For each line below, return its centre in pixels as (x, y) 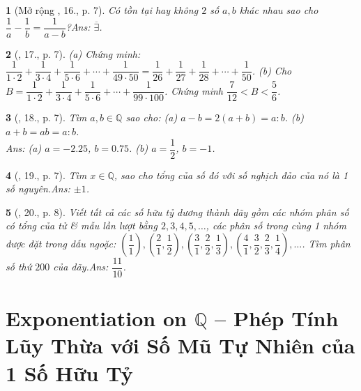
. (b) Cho (272, 70)
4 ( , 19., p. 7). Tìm (46, 175)
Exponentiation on (96, 318)
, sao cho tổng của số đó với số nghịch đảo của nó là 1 (231, 175)
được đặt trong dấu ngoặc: (61, 243)
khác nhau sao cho (279, 10)
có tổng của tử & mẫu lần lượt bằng (82, 225)
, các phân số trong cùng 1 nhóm (276, 225)
